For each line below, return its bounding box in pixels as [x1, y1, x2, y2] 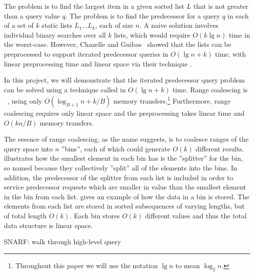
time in [229, 29, 250, 40]
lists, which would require [114, 29, 190, 40]
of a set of [4, 20, 34, 30]
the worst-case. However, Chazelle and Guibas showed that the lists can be [4, 39, 232, 49]
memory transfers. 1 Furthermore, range [113, 94, 231, 106]
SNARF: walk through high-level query [4, 236, 121, 247]
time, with [215, 48, 246, 59]
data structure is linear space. [4, 220, 93, 230]
